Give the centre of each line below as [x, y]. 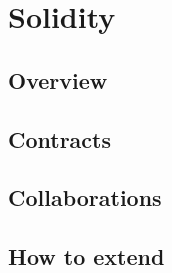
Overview [58, 79]
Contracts [60, 138]
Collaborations [85, 197]
